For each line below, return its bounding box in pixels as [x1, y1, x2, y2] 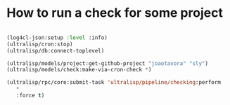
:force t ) [15, 92, 45, 99]
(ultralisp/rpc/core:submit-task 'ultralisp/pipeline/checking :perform [6, 79, 221, 86]
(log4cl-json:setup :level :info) [6, 34, 108, 41]
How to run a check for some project [6, 5, 223, 21]
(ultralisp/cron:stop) [6, 41, 73, 48]
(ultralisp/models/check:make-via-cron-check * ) [6, 66, 152, 73]
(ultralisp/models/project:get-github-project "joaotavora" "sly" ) [6, 59, 209, 67]
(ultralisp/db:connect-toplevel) [6, 47, 105, 54]
